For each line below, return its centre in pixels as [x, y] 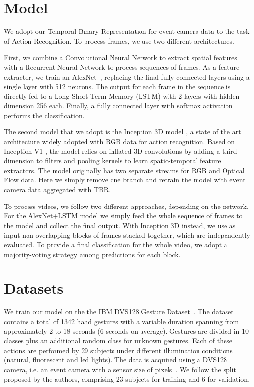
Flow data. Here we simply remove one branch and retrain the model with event [125, 180]
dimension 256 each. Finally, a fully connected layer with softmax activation [118, 105]
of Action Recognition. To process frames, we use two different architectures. [119, 41]
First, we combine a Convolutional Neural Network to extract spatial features [121, 57]
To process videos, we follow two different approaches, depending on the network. [126, 206]
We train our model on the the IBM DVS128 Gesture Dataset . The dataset [119, 312]
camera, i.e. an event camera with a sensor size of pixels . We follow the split [120, 369]
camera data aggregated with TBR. [57, 190]
